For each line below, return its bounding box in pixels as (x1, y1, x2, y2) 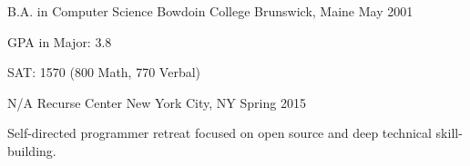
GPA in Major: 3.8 (7, 32, 112, 51)
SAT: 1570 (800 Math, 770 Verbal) (7, 63, 201, 82)
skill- (435, 123, 463, 142)
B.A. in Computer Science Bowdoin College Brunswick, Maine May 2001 (7, 2, 414, 20)
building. (7, 141, 56, 160)
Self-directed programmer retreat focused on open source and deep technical (7, 123, 432, 142)
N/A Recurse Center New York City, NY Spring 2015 (7, 93, 306, 112)
